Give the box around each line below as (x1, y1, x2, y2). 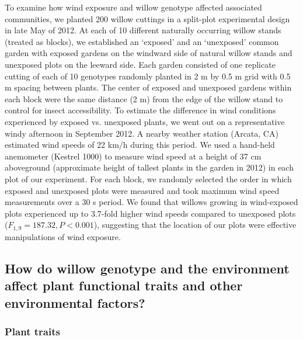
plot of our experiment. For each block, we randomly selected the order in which (5, 172, 292, 185)
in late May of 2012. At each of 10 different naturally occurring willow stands (5, 24, 281, 36)
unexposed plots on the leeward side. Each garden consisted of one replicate (5, 58, 276, 70)
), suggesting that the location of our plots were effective (93, 218, 297, 231)
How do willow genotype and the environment (5, 259, 290, 277)
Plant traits (5, 324, 60, 338)
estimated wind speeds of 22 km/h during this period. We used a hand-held (5, 138, 275, 151)
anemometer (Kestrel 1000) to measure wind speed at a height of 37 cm (5, 150, 262, 162)
